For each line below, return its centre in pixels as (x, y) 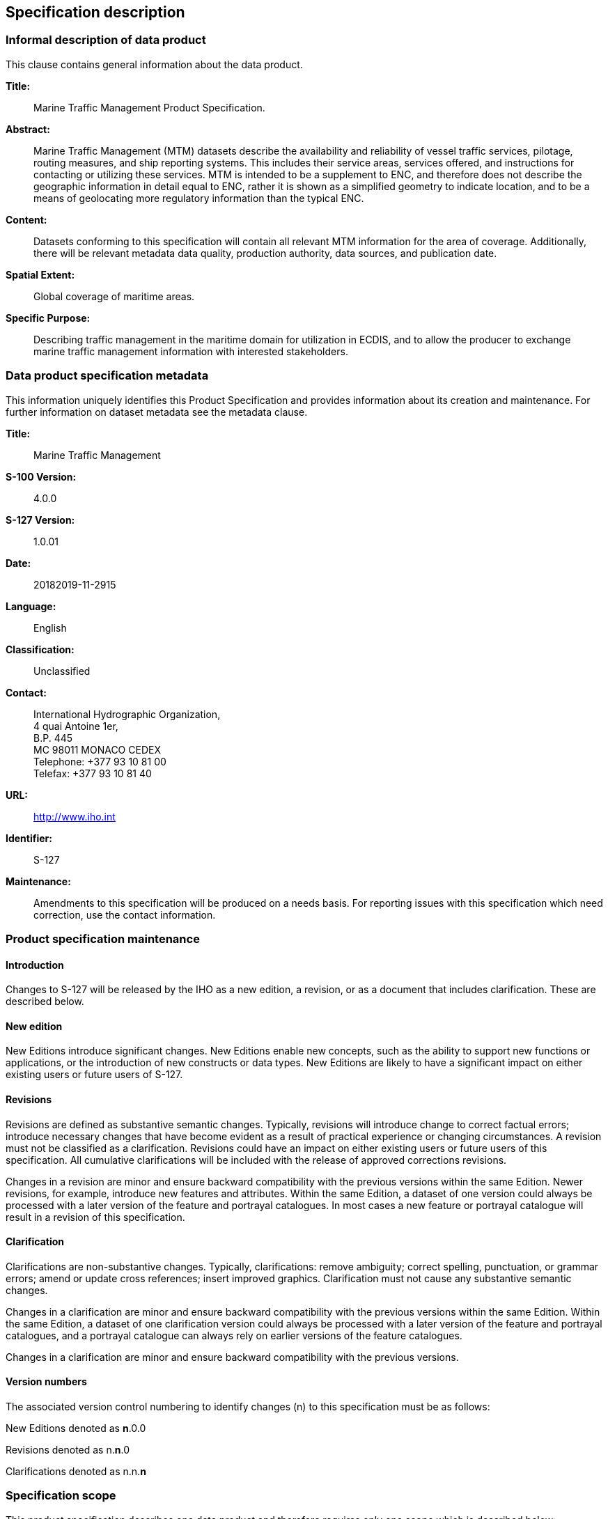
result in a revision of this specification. (95, 1217)
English (50, 628)
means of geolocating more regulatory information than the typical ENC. (199, 198)
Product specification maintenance (103, 938)
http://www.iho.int (75, 816)
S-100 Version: (41, 476)
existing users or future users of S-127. (94, 1075)
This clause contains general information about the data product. (154, 64)
